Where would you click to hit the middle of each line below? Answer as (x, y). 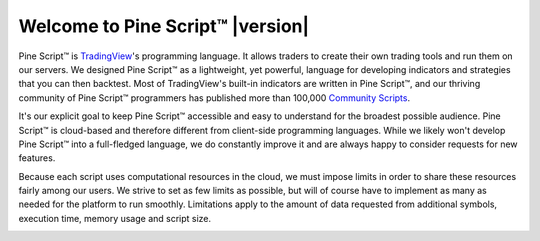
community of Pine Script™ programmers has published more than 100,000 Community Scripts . (214, 97)
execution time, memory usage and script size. (115, 218)
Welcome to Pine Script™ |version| (164, 26)
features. (37, 158)
